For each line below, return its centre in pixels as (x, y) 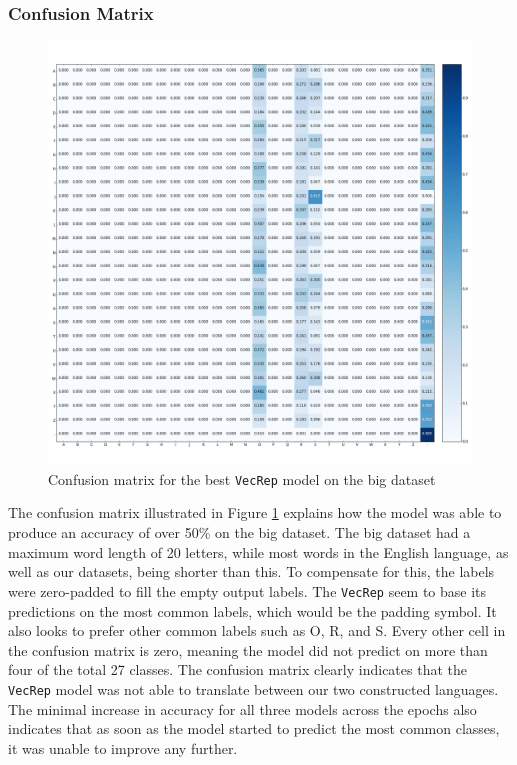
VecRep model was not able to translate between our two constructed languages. (253, 688)
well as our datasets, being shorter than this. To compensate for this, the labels (251, 571)
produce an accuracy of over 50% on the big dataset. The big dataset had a (239, 532)
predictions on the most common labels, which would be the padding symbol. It (252, 610)
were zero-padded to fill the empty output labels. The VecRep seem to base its (247, 590)
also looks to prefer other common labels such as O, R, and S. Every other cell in (257, 630)
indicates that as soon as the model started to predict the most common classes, (254, 728)
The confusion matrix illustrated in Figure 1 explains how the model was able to (255, 512)
